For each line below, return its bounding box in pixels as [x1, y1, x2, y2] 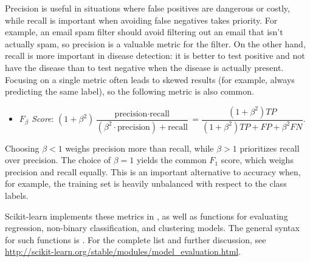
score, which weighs [221, 153, 294, 166]
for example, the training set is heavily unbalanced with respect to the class [5, 177, 287, 190]
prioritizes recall [239, 141, 300, 154]
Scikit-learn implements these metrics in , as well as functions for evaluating [5, 209, 288, 222]
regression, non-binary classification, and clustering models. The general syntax [5, 221, 300, 234]
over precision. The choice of [5, 153, 111, 166]
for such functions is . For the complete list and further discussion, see [5, 233, 266, 246]
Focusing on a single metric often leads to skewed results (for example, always [5, 73, 295, 86]
